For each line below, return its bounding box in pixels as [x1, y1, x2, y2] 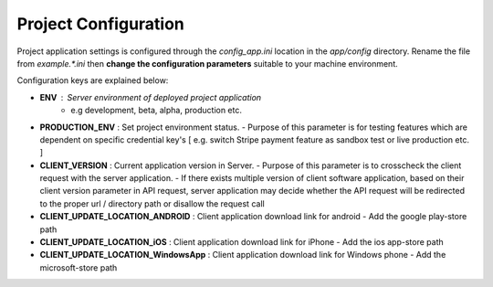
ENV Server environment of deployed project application [39, 91, 262, 102]
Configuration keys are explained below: [16, 75, 169, 86]
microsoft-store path [39, 261, 118, 273]
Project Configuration [16, 14, 184, 34]
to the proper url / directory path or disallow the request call [39, 197, 265, 209]
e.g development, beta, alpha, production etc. [70, 105, 242, 116]
